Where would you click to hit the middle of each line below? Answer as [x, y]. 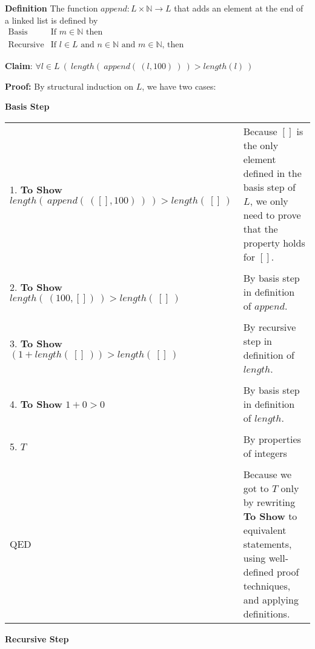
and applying [271, 600]
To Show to [270, 516]
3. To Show [36, 343]
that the [260, 229]
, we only [269, 201]
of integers [265, 453]
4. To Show [36, 404]
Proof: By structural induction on [69, 86]
